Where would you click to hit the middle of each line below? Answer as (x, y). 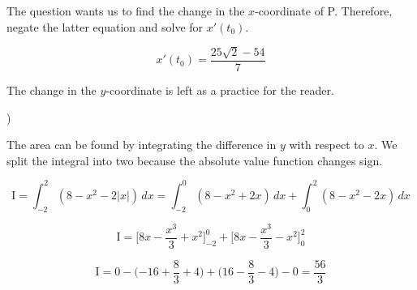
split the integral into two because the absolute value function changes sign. (195, 160)
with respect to (327, 145)
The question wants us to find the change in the (126, 11)
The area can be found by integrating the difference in (142, 145)
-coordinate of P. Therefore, (324, 11)
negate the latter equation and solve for (105, 26)
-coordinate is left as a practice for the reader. (220, 90)
